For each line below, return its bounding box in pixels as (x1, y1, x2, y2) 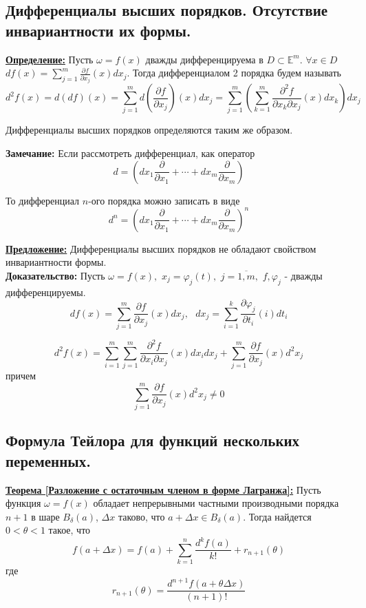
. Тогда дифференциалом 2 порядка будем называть (127, 65, 341, 80)
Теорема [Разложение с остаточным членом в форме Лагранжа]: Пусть (6, 482, 321, 496)
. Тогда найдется (243, 509, 312, 523)
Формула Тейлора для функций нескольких (6, 430, 300, 451)
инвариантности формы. (6, 255, 107, 269)
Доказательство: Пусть (6, 268, 105, 282)
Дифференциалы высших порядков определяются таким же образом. (6, 123, 293, 137)
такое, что (48, 523, 91, 537)
